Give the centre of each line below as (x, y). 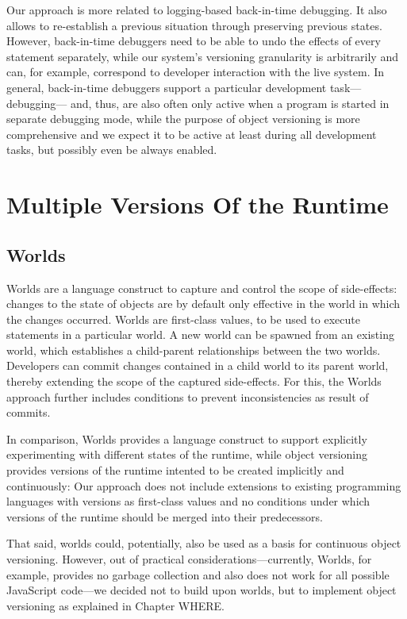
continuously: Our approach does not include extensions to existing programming (204, 485)
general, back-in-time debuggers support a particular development (167, 87)
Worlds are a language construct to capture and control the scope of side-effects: (202, 288)
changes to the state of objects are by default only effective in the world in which (203, 304)
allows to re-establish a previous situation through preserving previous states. (194, 25)
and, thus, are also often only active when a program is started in (230, 103)
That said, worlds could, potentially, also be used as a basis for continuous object (204, 543)
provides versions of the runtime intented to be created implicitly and (175, 470)
